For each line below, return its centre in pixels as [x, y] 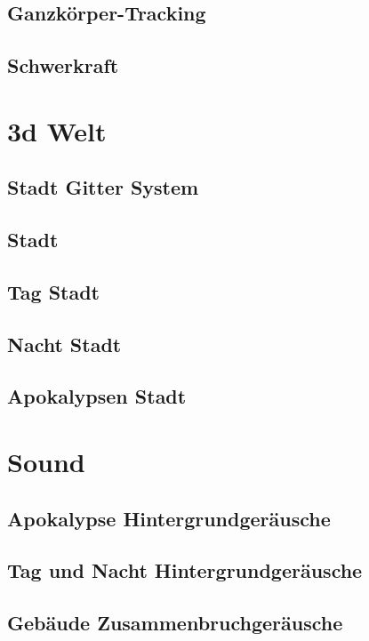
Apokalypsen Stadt [97, 396]
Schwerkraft [63, 65]
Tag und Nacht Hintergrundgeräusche [185, 570]
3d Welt [57, 130]
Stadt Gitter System [103, 187]
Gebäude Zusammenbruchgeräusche [175, 623]
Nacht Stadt [64, 344]
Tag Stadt [53, 291]
